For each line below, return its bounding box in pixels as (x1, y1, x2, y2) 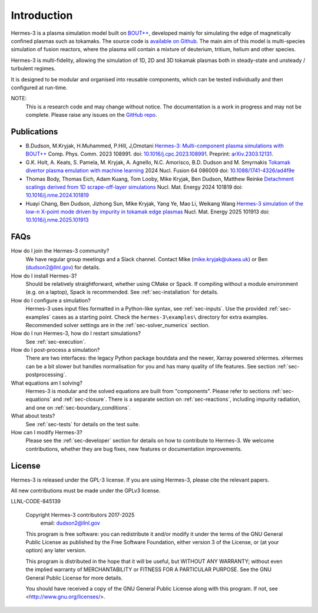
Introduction (11, 9, 73, 22)
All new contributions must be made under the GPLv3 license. (11, 487, 161, 495)
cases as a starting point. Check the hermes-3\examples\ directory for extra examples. (52, 313, 268, 321)
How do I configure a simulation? (11, 296, 91, 304)
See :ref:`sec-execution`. (25, 338, 87, 345)
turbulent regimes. (11, 65, 56, 72)
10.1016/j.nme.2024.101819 (25, 192, 90, 199)
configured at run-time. (11, 84, 68, 91)
